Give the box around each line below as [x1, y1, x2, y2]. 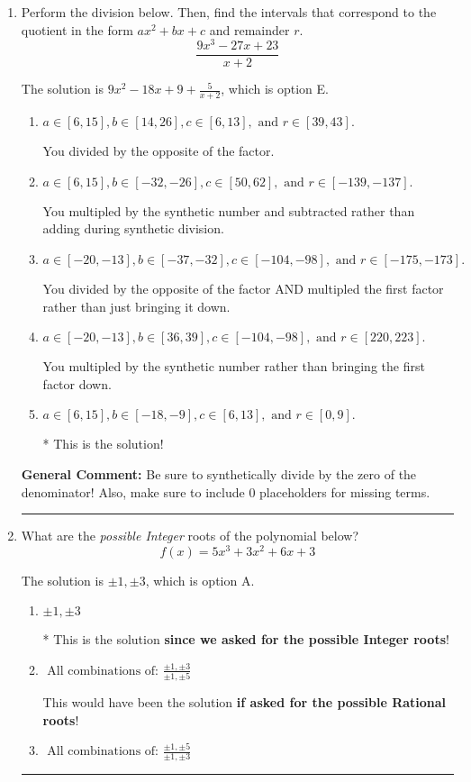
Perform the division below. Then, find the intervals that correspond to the [21, 3, 437, 21]
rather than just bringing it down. [42, 296, 231, 315]
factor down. [42, 374, 112, 393]
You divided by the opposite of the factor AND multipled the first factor [42, 278, 444, 297]
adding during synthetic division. [42, 219, 224, 238]
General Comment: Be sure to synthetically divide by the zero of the [21, 464, 417, 483]
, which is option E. [221, 79, 329, 98]
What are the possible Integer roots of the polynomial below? [21, 526, 359, 545]
